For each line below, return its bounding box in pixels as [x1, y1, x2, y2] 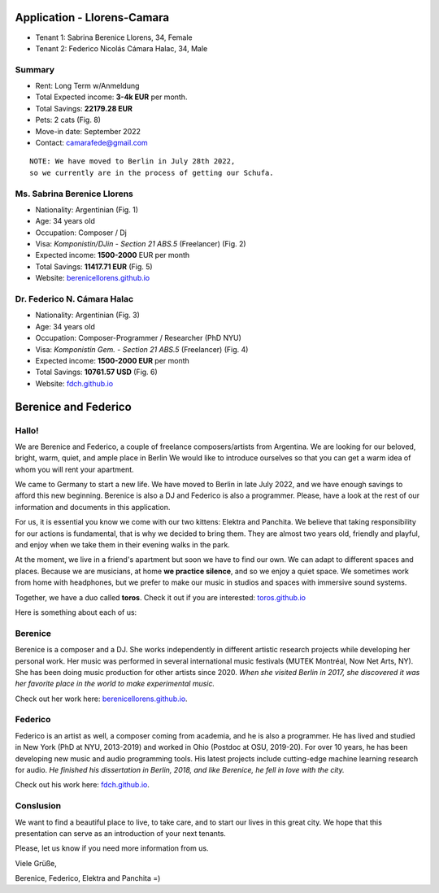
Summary [15, 63, 55, 75]
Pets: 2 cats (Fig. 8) [35, 115, 102, 125]
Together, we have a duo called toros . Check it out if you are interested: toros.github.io [15, 592, 306, 602]
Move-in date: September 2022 [35, 126, 141, 136]
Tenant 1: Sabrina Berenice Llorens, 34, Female [35, 33, 193, 42]
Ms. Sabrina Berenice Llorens [15, 188, 133, 199]
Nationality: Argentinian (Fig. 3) [35, 310, 140, 320]
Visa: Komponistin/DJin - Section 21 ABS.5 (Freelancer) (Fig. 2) [35, 239, 247, 249]
